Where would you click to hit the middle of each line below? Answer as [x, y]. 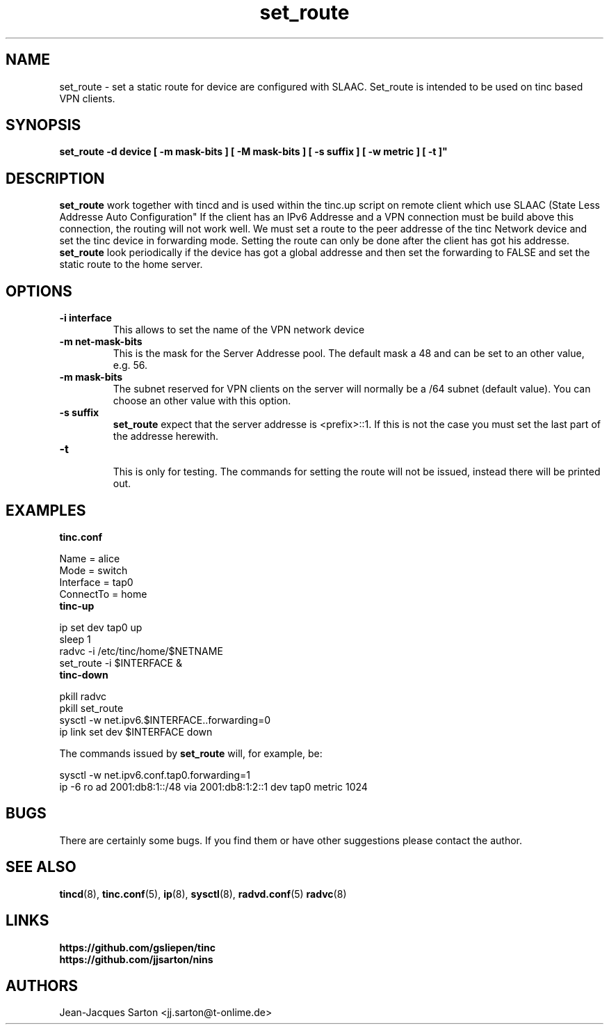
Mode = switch [94, 570]
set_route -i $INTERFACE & [121, 663]
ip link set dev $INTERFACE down [136, 731]
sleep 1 [75, 639]
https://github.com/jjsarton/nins [136, 959]
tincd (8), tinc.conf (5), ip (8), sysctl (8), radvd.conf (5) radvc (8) [203, 894]
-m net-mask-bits [101, 342]
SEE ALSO [41, 867]
